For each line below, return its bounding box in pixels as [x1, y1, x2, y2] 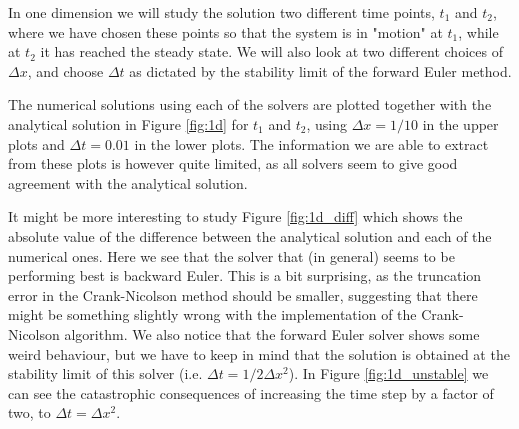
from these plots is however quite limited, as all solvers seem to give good [8, 153, 458, 174]
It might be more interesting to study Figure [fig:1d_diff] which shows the [8, 206, 463, 227]
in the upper [422, 113, 499, 134]
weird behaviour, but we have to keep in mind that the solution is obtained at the [8, 343, 510, 364]
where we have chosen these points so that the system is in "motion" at [8, 21, 443, 42]
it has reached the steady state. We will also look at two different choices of [40, 41, 503, 62]
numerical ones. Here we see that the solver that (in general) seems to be [8, 245, 455, 266]
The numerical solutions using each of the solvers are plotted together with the [8, 94, 492, 115]
